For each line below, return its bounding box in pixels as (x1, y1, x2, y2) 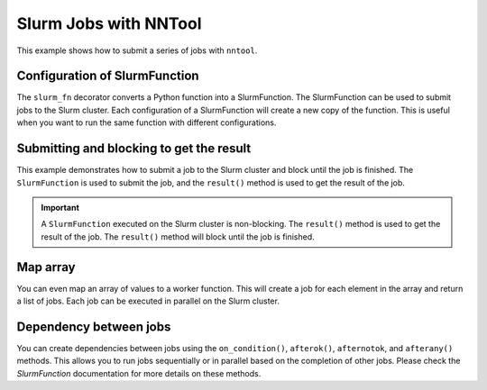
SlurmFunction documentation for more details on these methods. (16, 367, 262, 378)
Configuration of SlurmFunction (16, 68, 199, 84)
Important (41, 202, 80, 213)
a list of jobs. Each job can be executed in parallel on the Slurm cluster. (16, 295, 280, 306)
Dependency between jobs (16, 319, 171, 334)
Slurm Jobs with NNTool (16, 14, 202, 33)
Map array (16, 259, 76, 275)
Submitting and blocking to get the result (16, 141, 252, 157)
